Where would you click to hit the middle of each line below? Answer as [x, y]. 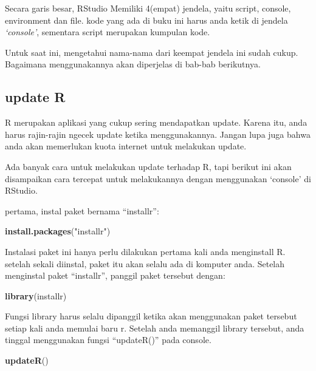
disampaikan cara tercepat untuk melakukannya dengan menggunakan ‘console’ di [158, 178]
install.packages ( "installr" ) [58, 231]
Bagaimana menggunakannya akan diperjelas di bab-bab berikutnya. [133, 64]
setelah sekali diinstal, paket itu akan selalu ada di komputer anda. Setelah [145, 263]
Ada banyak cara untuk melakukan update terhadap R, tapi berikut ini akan [148, 166]
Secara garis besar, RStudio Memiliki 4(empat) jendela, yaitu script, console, [148, 8]
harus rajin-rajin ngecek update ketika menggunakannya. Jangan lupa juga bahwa [158, 134]
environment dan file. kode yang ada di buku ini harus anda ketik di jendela [146, 20]
